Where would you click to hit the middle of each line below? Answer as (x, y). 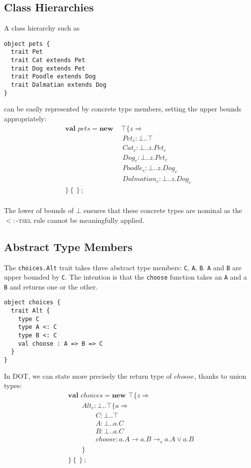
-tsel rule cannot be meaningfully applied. (80, 220)
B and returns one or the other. (51, 286)
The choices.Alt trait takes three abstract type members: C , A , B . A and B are (123, 267)
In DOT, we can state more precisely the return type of (88, 376)
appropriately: (25, 118)
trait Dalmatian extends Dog (59, 85)
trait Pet (27, 52)
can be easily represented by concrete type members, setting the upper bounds (123, 109)
